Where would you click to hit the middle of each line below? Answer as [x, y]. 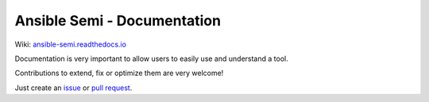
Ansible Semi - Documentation [118, 21]
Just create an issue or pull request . [73, 88]
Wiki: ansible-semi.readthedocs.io [71, 44]
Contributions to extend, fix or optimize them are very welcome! [119, 73]
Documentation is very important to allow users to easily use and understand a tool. [152, 59]
